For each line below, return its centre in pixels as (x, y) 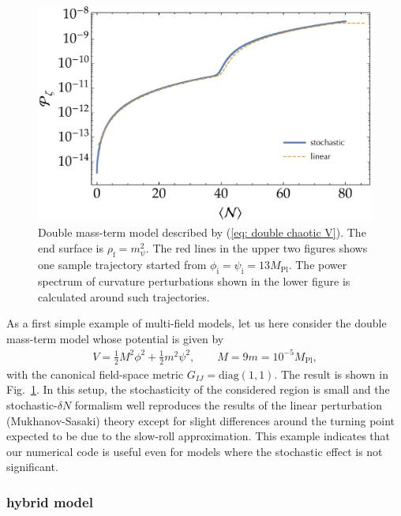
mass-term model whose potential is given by (115, 338)
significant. (32, 467)
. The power (318, 265)
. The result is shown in (331, 374)
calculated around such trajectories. (124, 296)
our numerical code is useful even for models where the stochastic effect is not (195, 451)
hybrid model (50, 501)
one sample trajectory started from (122, 265)
